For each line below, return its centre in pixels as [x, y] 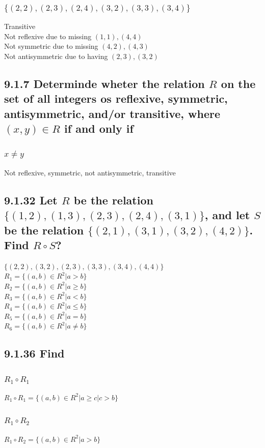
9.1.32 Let [31, 200]
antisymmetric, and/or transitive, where [112, 113]
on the [238, 83]
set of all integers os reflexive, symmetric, [116, 98]
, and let [227, 215]
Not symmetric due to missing [51, 46]
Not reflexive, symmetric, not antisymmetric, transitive [90, 172]
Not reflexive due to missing [48, 36]
